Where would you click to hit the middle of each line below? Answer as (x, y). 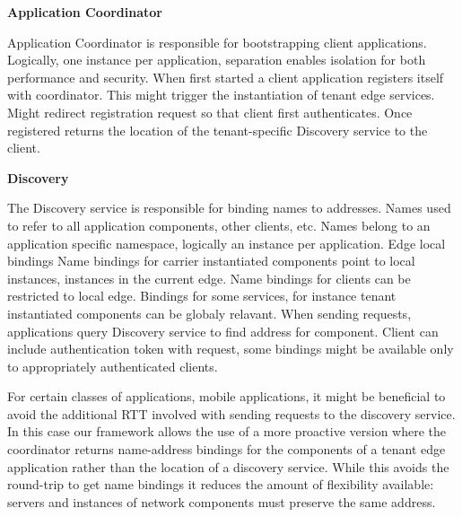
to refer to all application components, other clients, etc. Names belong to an (219, 225)
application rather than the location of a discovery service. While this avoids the (228, 466)
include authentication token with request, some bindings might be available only (231, 349)
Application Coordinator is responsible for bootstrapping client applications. (217, 42)
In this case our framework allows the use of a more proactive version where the (227, 431)
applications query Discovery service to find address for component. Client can (223, 331)
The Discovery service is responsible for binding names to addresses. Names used (229, 208)
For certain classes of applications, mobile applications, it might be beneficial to (227, 396)
